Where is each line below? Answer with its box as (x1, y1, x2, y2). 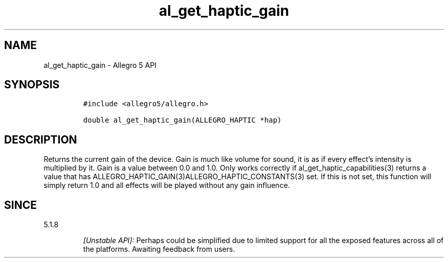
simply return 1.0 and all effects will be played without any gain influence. (43, 181, 290, 190)
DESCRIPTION (4, 133, 77, 146)
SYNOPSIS (4, 78, 60, 91)
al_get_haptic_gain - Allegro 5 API (43, 60, 156, 69)
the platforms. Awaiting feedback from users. (83, 245, 235, 254)
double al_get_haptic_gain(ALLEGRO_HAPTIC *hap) (83, 116, 282, 125)
